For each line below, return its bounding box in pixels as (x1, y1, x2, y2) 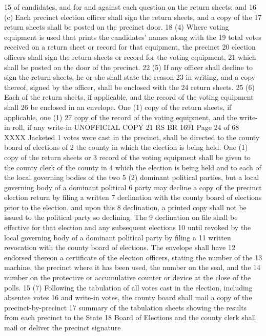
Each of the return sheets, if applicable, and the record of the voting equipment (4, 92, 254, 102)
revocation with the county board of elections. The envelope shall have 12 (4, 242, 235, 253)
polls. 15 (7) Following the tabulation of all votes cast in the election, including (4, 282, 253, 293)
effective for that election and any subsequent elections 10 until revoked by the (4, 222, 251, 233)
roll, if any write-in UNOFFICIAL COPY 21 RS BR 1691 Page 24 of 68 (12, 122, 239, 132)
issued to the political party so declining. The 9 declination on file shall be (4, 212, 238, 222)
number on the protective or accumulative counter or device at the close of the (4, 272, 251, 283)
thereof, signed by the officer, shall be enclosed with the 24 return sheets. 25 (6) (4, 81, 255, 92)
